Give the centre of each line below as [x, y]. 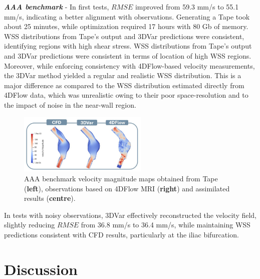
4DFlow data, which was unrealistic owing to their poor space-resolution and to [126, 95]
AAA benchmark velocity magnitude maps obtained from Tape [121, 179]
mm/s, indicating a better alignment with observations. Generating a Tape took [127, 16]
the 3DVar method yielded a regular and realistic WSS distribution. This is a [123, 75]
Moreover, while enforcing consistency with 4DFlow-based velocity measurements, [129, 65]
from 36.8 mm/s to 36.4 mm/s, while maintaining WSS [166, 225]
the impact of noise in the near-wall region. [70, 104]
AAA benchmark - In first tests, [57, 7]
